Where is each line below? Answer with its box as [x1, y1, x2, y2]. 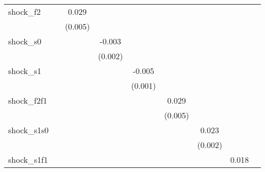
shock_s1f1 [8, 154, 48, 165]
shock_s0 [8, 35, 42, 47]
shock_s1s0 [8, 124, 49, 136]
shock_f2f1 [8, 94, 47, 106]
